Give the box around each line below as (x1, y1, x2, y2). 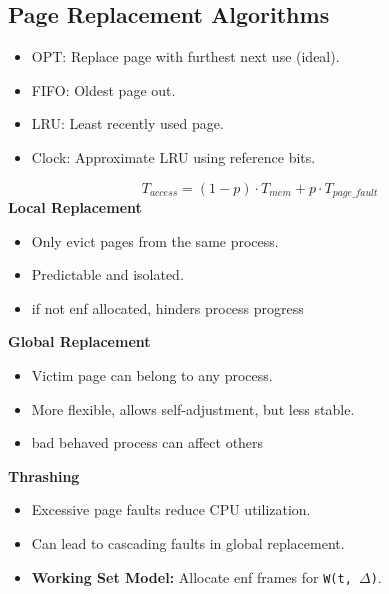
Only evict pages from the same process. (31, 230, 279, 251)
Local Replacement (8, 197, 142, 218)
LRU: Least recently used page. (31, 113, 224, 134)
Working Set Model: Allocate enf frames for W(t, (31, 566, 352, 587)
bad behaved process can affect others (31, 432, 264, 453)
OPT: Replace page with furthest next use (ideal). (31, 46, 340, 67)
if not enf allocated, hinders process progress (31, 297, 304, 318)
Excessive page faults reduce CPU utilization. (31, 499, 311, 520)
